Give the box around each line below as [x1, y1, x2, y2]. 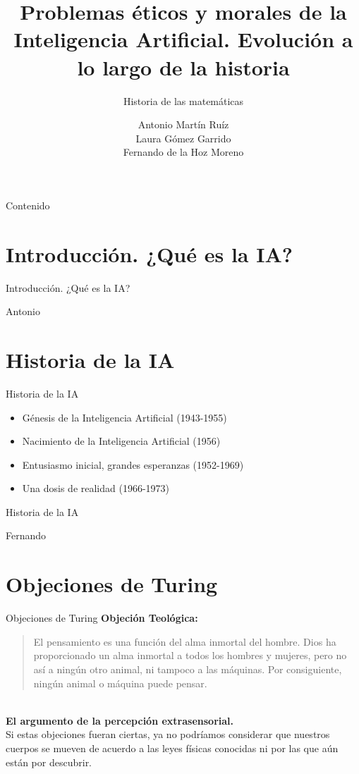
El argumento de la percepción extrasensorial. [6, 713, 234, 727]
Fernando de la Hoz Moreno [123, 145, 244, 159]
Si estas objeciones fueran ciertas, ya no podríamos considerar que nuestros [6, 727, 330, 742]
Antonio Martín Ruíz [138, 117, 229, 132]
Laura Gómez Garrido [135, 130, 231, 145]
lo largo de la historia [77, 52, 290, 81]
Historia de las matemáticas [123, 93, 244, 108]
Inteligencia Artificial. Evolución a [13, 25, 353, 54]
